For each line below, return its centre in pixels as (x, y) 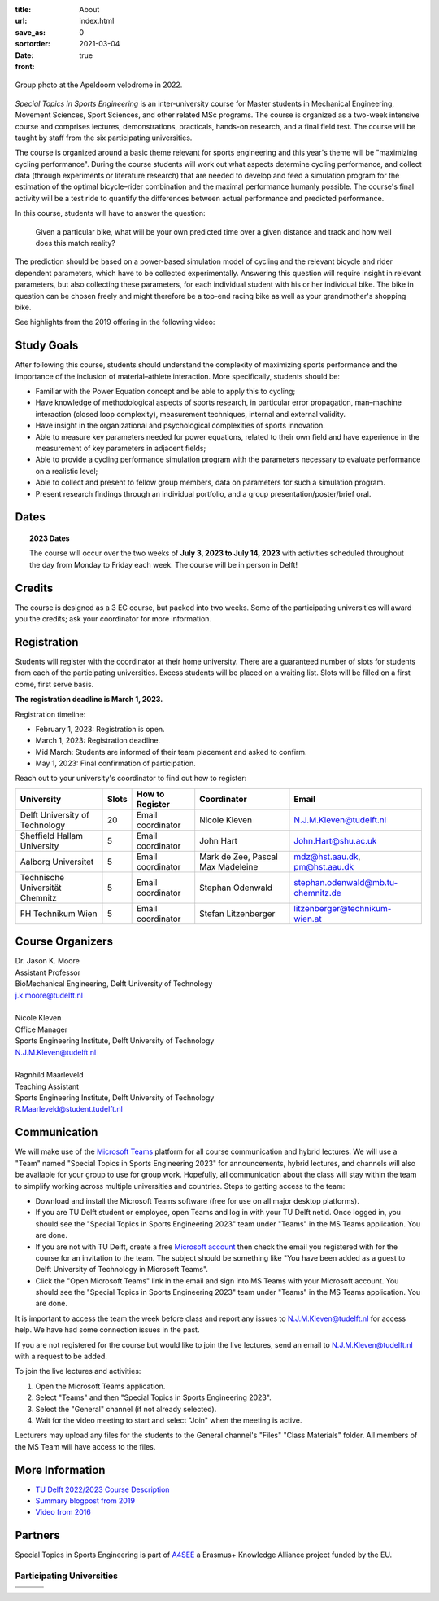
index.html (97, 21)
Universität (41, 888)
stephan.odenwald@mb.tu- (346, 882)
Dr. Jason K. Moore (48, 961)
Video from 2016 (63, 1512)
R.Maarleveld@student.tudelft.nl (69, 1109)
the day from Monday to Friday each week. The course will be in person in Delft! (164, 564)
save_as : (30, 32)
